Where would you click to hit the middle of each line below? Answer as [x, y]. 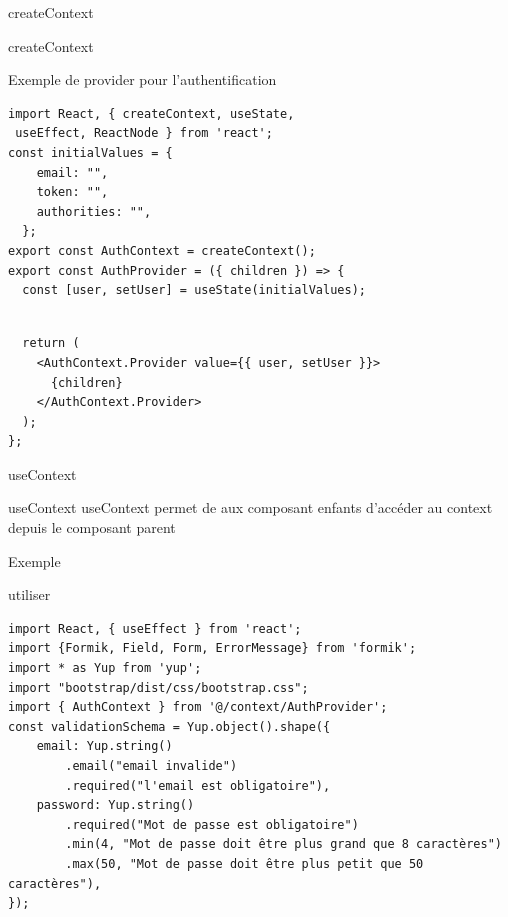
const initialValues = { [90, 152]
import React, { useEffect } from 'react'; [155, 628]
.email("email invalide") [151, 766]
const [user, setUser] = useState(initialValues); [194, 290]
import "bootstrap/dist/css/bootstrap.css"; [158, 687]
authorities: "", [94, 211]
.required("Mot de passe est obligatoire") [212, 824]
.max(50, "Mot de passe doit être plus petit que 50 [244, 863]
